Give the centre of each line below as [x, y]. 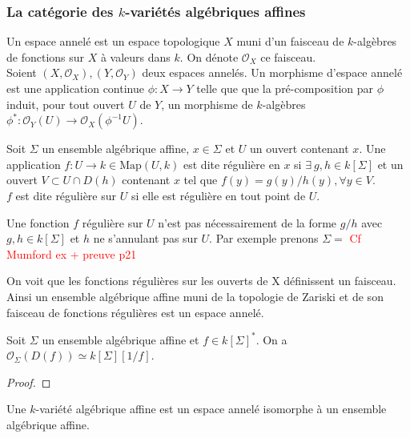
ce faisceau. [288, 56]
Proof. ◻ [29, 382]
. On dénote [209, 56]
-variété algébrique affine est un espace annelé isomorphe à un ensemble [211, 409]
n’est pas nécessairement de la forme [247, 222]
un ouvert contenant [299, 149]
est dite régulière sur [66, 195]
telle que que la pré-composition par [285, 88]
